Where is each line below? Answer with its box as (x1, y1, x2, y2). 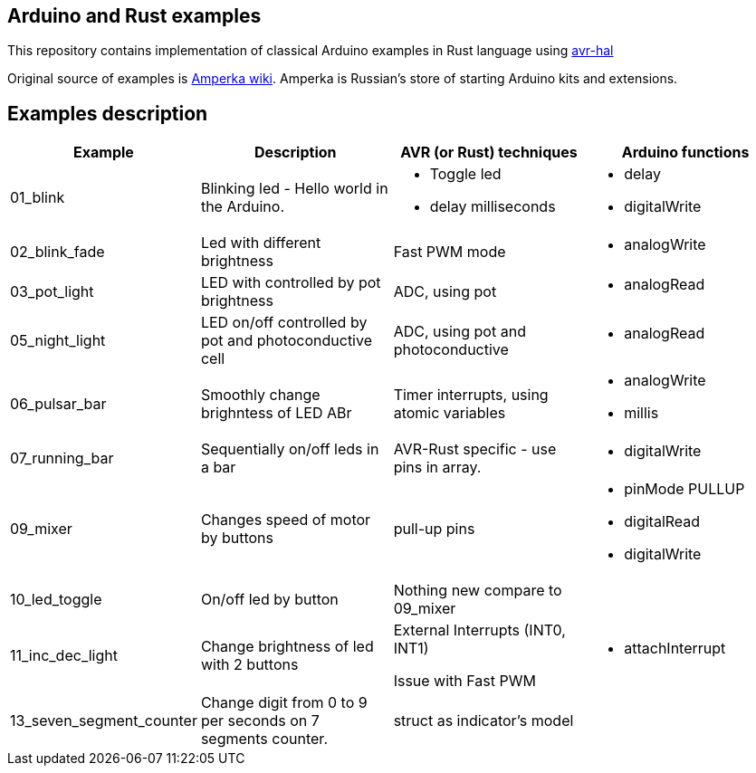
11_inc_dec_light (10, 646, 118, 665)
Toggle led (429, 165, 502, 184)
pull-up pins (393, 520, 475, 539)
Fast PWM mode (393, 243, 506, 262)
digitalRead (624, 512, 701, 531)
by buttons (200, 529, 273, 548)
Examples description (7, 101, 208, 125)
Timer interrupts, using (393, 386, 549, 405)
